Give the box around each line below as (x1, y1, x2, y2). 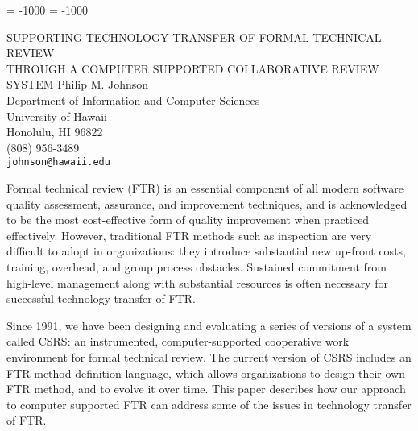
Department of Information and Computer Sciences (6, 91, 260, 108)
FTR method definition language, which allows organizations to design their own (6, 364, 405, 381)
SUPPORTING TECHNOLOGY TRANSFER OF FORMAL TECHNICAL (6, 28, 382, 45)
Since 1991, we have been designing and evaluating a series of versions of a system (6, 317, 412, 334)
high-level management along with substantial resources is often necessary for (6, 274, 388, 291)
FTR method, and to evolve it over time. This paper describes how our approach (6, 380, 406, 397)
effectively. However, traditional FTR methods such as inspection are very (6, 226, 372, 243)
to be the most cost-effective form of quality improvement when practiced (6, 211, 370, 228)
